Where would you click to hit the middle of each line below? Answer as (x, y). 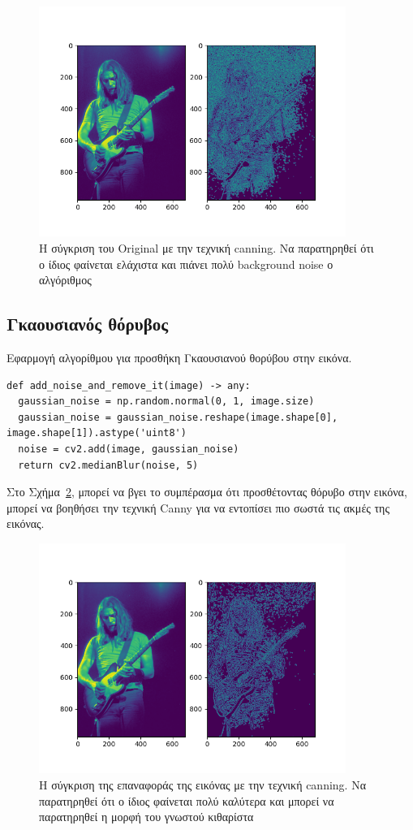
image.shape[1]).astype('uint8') (97, 433)
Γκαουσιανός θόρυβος (88, 324)
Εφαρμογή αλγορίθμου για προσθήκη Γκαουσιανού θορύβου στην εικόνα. (179, 358)
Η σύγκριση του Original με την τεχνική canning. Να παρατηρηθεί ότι (206, 248)
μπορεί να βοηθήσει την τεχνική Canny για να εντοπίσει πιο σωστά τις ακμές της (198, 507)
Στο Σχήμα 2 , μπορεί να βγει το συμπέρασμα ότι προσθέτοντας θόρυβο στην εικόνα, (207, 492)
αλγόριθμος (65, 280)
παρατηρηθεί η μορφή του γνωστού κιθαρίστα (146, 817)
